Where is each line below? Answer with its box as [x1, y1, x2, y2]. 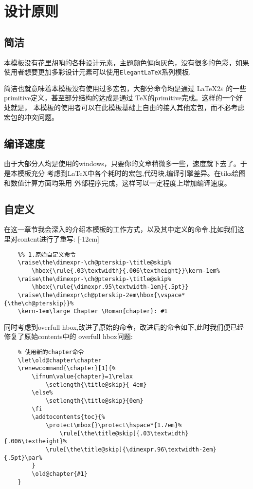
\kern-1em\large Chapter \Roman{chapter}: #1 [18, 308, 168, 315]
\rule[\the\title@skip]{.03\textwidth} [59, 430, 189, 437]
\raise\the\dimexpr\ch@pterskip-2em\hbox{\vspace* [18, 291, 185, 299]
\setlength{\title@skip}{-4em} [45, 381, 147, 388]
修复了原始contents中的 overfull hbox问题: [4, 331, 133, 341]
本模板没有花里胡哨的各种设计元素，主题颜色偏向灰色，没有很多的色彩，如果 [4, 57, 249, 67]
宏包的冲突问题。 [4, 112, 58, 122]
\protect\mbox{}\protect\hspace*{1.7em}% [45, 421, 182, 429]
